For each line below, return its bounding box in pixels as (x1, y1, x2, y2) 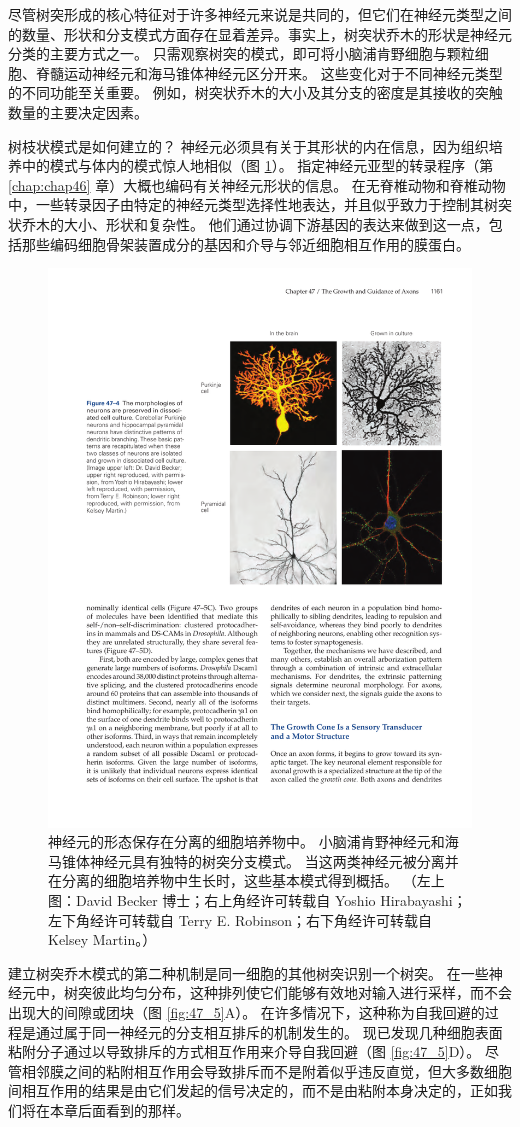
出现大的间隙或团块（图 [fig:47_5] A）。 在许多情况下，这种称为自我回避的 (8, 1001, 485, 1022)
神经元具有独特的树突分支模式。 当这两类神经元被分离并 (89, 850, 459, 871)
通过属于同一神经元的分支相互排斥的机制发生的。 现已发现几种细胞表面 (35, 1021, 503, 1042)
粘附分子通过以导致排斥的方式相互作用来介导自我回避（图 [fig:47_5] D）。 (8, 1041, 481, 1062)
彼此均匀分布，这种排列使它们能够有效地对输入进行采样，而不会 (91, 982, 512, 1003)
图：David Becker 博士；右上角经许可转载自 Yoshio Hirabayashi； (48, 890, 467, 910)
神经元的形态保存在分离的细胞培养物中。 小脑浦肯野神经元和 (48, 831, 445, 852)
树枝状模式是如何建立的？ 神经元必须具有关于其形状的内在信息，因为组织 (8, 135, 489, 156)
